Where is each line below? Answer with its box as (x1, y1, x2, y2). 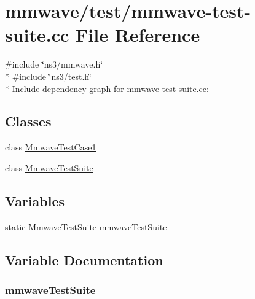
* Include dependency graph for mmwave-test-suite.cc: (5, 82, 209, 95)
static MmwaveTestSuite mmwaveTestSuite (5, 220, 167, 233)
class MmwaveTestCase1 (5, 141, 96, 153)
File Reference (76, 22, 200, 47)
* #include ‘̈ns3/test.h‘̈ (5, 69, 92, 82)
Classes (5, 112, 52, 131)
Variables (5, 191, 65, 210)
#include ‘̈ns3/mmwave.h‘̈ (5, 58, 103, 71)
